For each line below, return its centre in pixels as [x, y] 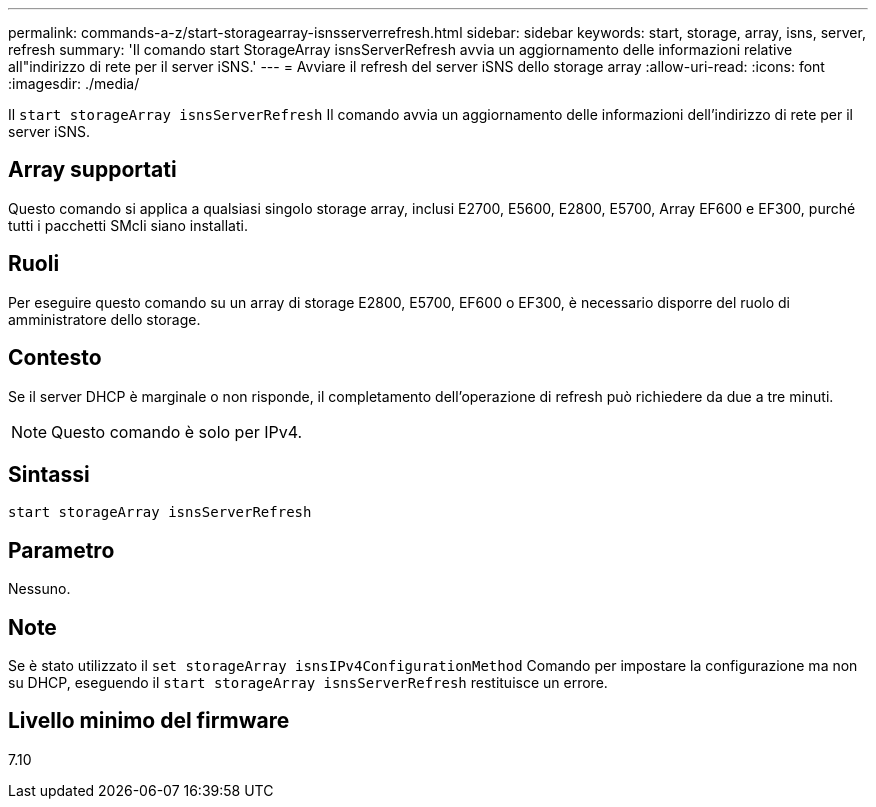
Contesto [55, 358]
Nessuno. [39, 589]
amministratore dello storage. [104, 319]
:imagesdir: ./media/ [74, 83]
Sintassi [49, 474]
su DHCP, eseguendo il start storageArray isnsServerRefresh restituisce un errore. [308, 683]
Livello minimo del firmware [149, 721]
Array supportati [92, 170]
